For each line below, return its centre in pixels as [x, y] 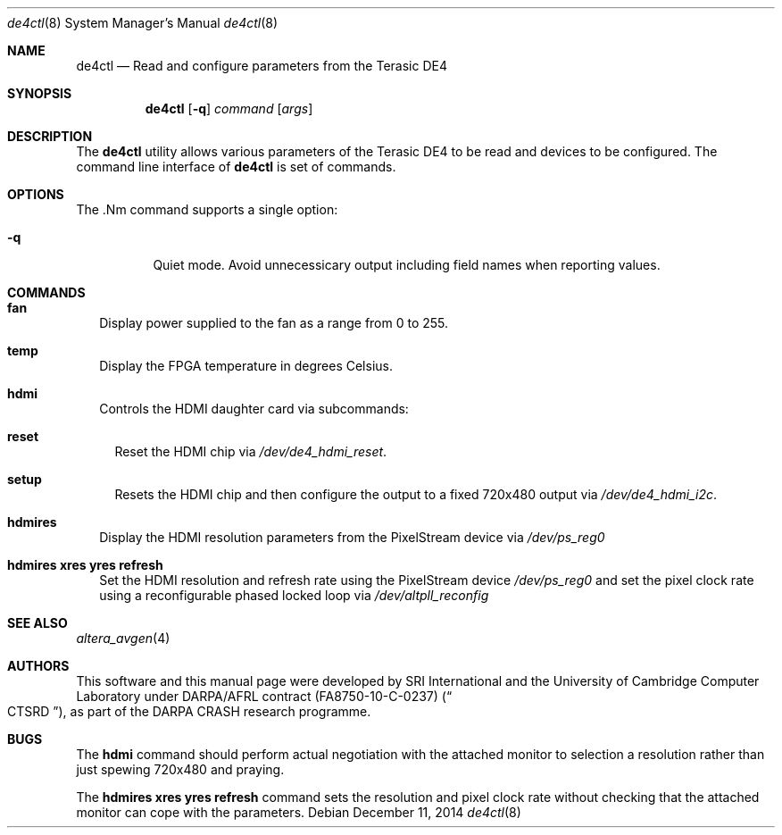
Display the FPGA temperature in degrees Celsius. [246, 366]
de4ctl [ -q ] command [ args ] [229, 109]
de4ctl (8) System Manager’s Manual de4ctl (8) [143, 23]
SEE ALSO [37, 623]
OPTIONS [36, 194]
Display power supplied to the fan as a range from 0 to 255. [274, 323]
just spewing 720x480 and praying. [180, 769]
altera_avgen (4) [123, 638]
